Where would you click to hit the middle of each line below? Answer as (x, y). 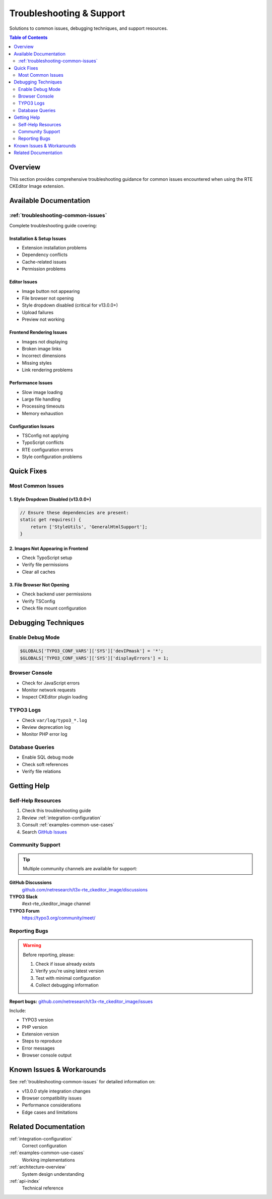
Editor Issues (23, 282)
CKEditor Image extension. (37, 186)
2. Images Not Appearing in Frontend (49, 548)
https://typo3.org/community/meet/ (59, 918)
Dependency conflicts (45, 255)
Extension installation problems (54, 248)
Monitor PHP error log (45, 734)
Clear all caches (39, 572)
